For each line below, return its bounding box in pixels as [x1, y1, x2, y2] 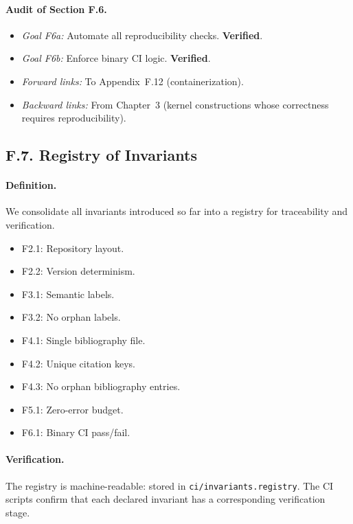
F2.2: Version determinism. [21, 264, 135, 278]
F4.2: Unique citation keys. [21, 356, 135, 370]
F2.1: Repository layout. [21, 240, 124, 255]
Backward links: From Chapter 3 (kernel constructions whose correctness [21, 97, 329, 111]
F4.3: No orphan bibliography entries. [21, 379, 181, 394]
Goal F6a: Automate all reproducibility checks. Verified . [21, 27, 263, 42]
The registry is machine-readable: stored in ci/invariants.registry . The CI [5, 478, 334, 492]
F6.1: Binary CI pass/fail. [21, 425, 130, 440]
